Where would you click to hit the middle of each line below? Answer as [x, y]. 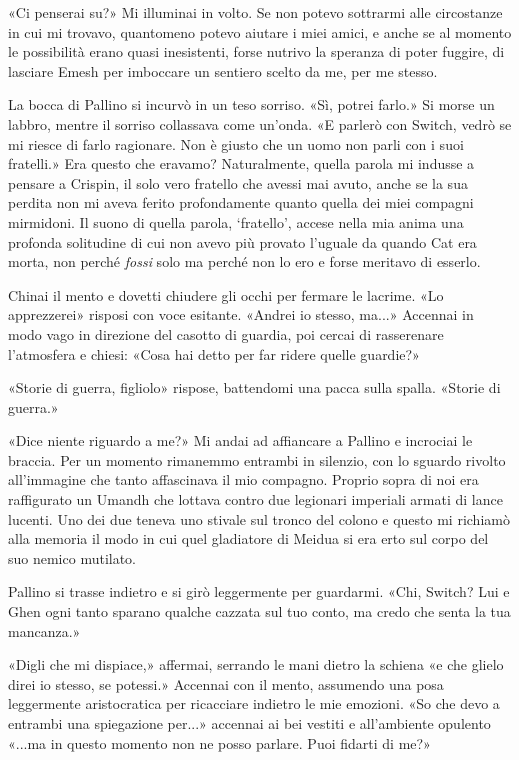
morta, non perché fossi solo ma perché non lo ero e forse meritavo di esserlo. [244, 261]
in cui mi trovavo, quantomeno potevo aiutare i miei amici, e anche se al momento [260, 31]
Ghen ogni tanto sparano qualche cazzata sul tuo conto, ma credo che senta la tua [259, 611]
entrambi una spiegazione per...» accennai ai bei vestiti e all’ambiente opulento [249, 723]
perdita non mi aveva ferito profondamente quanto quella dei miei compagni [241, 202]
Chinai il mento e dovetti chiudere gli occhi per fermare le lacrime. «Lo [226, 294]
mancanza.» [44, 630]
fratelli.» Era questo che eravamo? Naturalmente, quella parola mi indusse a [241, 163]
